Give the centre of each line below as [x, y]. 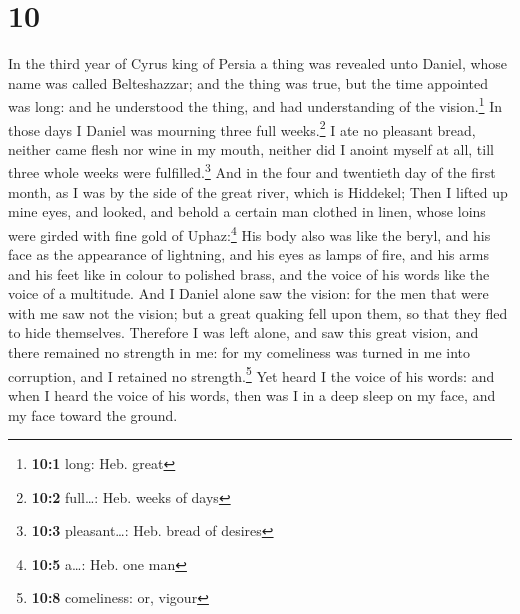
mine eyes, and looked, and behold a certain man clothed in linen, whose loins [247, 211]
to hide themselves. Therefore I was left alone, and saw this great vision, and [243, 332]
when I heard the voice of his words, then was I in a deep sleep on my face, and [252, 394]
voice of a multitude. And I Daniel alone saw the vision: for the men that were [248, 293]
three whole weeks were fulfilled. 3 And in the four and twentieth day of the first [252, 171]
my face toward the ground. [93, 414]
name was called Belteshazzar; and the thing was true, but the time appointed [248, 82]
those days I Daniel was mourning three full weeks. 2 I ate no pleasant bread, [242, 128]
